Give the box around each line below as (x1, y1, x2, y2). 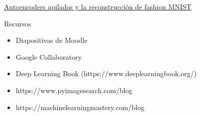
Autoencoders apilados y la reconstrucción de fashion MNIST (4, 1, 192, 11)
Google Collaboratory (15, 51, 82, 62)
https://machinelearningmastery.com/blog (15, 102, 145, 112)
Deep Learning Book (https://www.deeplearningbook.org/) (15, 68, 197, 79)
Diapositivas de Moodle (15, 35, 88, 45)
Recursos (4, 18, 31, 28)
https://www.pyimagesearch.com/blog (15, 85, 133, 95)
